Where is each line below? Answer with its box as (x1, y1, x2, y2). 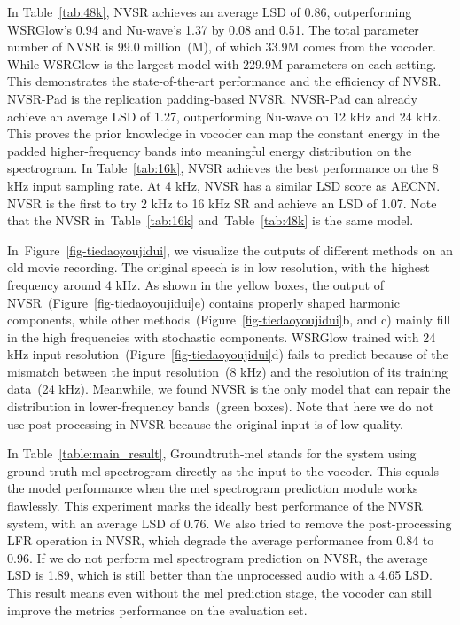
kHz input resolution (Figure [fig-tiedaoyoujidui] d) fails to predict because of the (7, 345, 448, 363)
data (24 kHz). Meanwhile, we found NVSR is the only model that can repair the (7, 379, 451, 398)
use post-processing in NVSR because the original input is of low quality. (7, 414, 403, 433)
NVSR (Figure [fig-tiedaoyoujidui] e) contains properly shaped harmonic (7, 293, 400, 311)
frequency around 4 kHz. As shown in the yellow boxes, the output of (7, 275, 384, 293)
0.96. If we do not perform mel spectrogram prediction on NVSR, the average (7, 548, 428, 566)
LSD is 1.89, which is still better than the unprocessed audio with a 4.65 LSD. (7, 566, 433, 584)
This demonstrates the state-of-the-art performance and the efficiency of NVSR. (7, 72, 441, 90)
